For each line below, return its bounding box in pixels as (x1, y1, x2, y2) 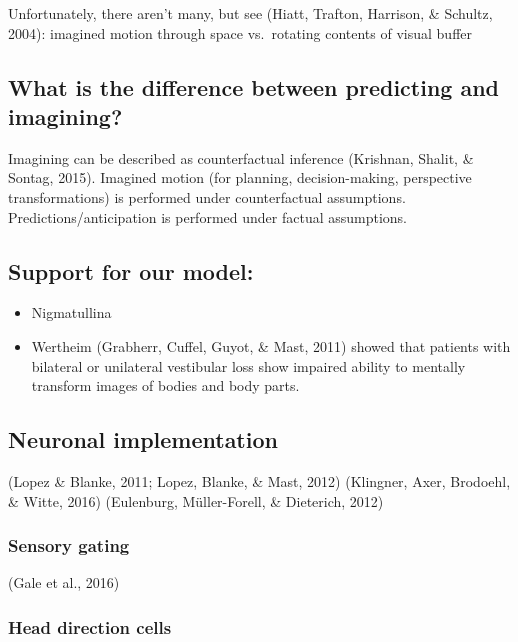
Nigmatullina (31, 302, 112, 323)
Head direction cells (8, 614, 172, 639)
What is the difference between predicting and (8, 71, 500, 102)
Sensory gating (8, 533, 130, 558)
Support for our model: (8, 255, 254, 286)
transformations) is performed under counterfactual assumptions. (8, 186, 406, 207)
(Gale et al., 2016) (8, 572, 120, 593)
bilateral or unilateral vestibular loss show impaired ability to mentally (31, 355, 466, 376)
